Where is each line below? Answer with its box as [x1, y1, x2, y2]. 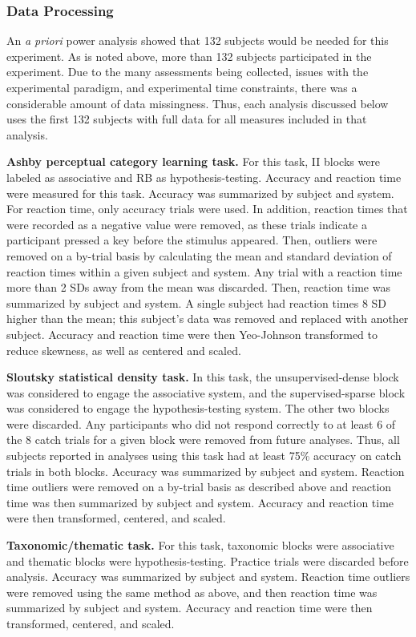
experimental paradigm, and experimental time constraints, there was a [6, 79, 357, 95]
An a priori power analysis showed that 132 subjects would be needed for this [6, 32, 389, 49]
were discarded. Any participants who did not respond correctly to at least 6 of [6, 415, 396, 432]
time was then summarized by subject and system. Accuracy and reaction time [6, 494, 394, 510]
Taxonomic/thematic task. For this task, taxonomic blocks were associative [6, 537, 394, 554]
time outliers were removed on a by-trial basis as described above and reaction [6, 478, 392, 495]
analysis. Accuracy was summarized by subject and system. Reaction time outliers [6, 568, 410, 585]
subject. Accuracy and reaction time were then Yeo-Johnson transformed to [6, 325, 378, 342]
